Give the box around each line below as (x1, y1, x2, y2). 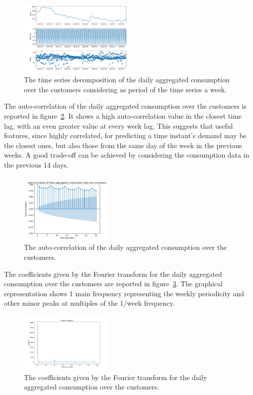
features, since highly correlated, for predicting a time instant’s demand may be (4, 130, 247, 141)
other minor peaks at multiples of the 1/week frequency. (4, 298, 175, 308)
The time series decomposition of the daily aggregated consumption (24, 74, 230, 85)
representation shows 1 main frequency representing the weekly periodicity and (4, 288, 245, 298)
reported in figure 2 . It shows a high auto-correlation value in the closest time (4, 111, 242, 121)
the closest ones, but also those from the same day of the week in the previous (4, 140, 242, 150)
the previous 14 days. (4, 160, 69, 170)
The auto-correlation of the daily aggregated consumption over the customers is (4, 101, 247, 111)
